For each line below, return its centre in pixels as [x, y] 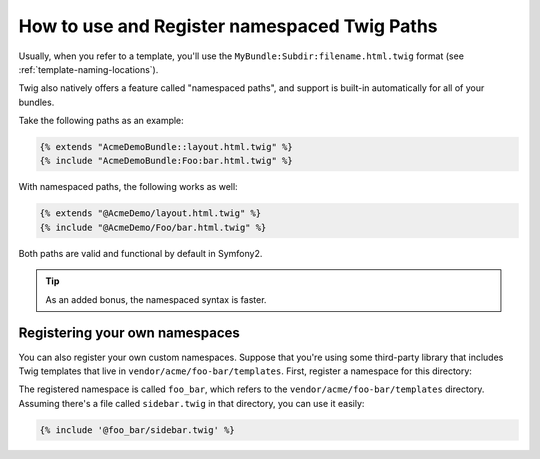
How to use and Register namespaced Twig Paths [228, 26]
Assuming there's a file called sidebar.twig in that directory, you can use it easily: [191, 403]
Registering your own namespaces [129, 333]
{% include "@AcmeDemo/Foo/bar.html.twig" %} [153, 227]
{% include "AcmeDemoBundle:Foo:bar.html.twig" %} [166, 161]
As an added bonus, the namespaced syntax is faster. [156, 299]
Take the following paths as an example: [101, 121]
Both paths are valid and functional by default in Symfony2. [140, 253]
